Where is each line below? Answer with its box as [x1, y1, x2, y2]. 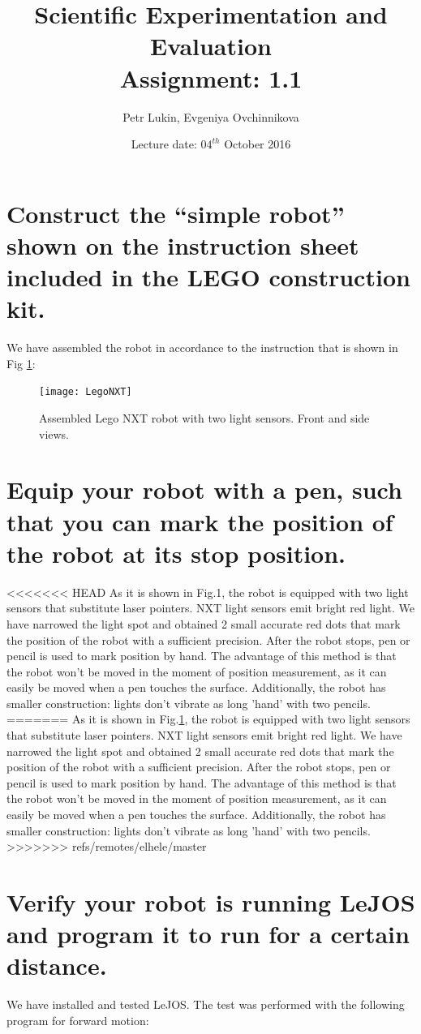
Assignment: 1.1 [119, 61, 303, 94]
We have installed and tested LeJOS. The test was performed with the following [6, 996, 405, 1013]
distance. [6, 949, 107, 982]
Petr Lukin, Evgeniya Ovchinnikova [122, 108, 299, 125]
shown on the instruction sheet [6, 228, 359, 261]
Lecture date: [131, 135, 197, 152]
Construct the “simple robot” [6, 196, 345, 230]
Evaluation [150, 29, 272, 62]
